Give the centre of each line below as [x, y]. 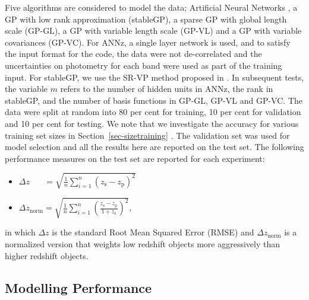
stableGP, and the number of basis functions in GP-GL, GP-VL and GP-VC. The [154, 100]
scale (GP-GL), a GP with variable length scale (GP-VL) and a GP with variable [153, 31]
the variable [26, 89]
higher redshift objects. [47, 255]
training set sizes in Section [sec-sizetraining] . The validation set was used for [147, 135]
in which [20, 232]
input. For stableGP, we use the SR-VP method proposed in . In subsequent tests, [154, 77]
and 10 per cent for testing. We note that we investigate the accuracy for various [152, 123]
